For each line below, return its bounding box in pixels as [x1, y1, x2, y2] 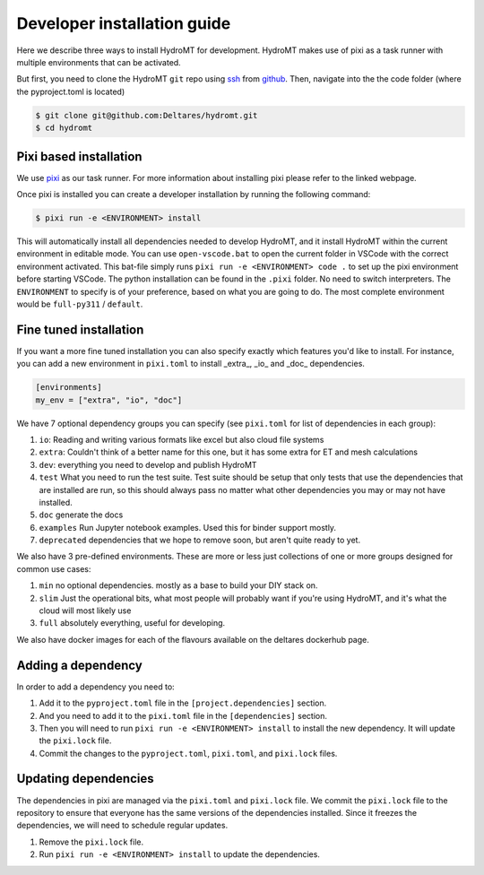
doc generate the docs [39, 509, 124, 520]
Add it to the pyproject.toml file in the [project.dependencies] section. [39, 697, 327, 708]
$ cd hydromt [35, 123, 93, 134]
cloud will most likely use [39, 605, 132, 616]
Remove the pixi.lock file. [39, 836, 143, 847]
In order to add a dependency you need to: [16, 681, 175, 692]
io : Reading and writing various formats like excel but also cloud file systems [39, 434, 324, 445]
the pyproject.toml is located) [16, 86, 125, 97]
